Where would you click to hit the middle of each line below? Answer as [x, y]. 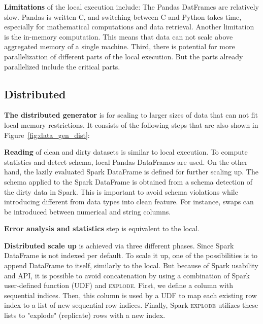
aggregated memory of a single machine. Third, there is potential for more [120, 46]
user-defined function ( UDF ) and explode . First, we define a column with [119, 285]
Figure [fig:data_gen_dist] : [47, 135]
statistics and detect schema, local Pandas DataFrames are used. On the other [126, 161]
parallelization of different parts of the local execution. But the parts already [124, 56]
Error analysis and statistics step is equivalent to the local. [102, 228]
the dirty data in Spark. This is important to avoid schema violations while [121, 191]
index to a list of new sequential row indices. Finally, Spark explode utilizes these [131, 305]
